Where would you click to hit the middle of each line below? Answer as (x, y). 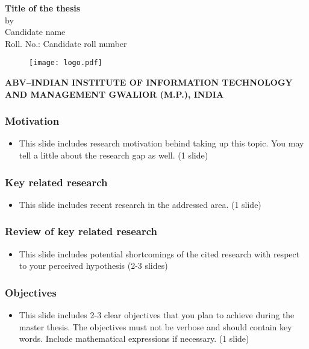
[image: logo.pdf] (66, 63)
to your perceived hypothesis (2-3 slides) (93, 266)
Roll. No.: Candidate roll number (66, 43)
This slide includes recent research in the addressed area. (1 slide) (140, 204)
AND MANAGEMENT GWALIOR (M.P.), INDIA (114, 94)
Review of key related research (81, 231)
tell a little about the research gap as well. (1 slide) (114, 155)
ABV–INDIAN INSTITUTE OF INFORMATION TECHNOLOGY (149, 82)
